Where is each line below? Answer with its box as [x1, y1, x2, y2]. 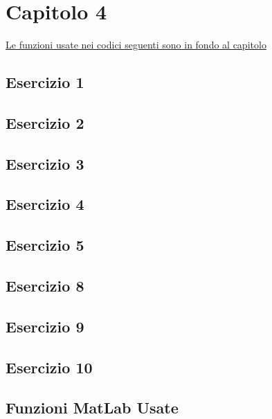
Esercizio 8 [6, 275, 84, 296]
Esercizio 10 [6, 356, 93, 377]
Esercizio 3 [6, 152, 84, 174]
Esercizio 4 [6, 193, 84, 215]
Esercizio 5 [6, 234, 84, 256]
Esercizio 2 [6, 112, 84, 133]
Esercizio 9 [6, 315, 84, 337]
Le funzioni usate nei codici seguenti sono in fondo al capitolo [6, 37, 266, 52]
